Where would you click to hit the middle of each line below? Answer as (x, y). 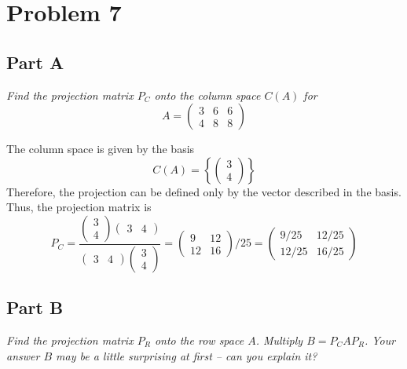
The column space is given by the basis (101, 149)
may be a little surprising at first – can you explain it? (187, 355)
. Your (380, 340)
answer (23, 355)
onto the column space (207, 95)
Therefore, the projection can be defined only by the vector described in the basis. (204, 191)
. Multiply (279, 340)
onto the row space (199, 340)
